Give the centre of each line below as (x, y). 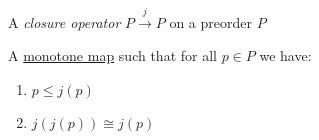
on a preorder (210, 21)
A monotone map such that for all (112, 55)
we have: (285, 55)
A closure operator (64, 21)
